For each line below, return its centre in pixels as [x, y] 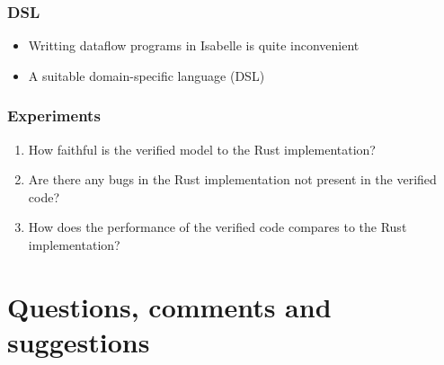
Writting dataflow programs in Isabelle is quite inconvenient [194, 45]
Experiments [54, 116]
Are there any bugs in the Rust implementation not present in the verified [232, 179]
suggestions [79, 341]
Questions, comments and [169, 306]
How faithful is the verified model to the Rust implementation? [202, 149]
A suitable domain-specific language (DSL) [147, 75]
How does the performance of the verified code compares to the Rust [218, 227]
